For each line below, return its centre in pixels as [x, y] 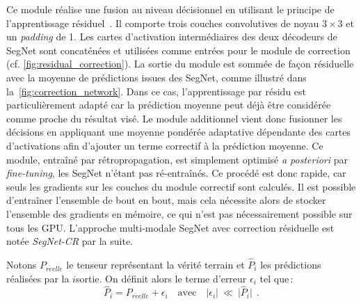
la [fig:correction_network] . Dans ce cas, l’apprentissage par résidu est [157, 91]
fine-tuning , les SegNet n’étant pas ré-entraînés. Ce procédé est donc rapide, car [176, 173]
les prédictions [291, 264]
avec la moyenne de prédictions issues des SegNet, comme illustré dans [157, 77]
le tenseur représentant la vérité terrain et [155, 264]
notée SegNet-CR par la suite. [70, 241]
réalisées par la [38, 278]
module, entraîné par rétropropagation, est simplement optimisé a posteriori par [177, 159]
